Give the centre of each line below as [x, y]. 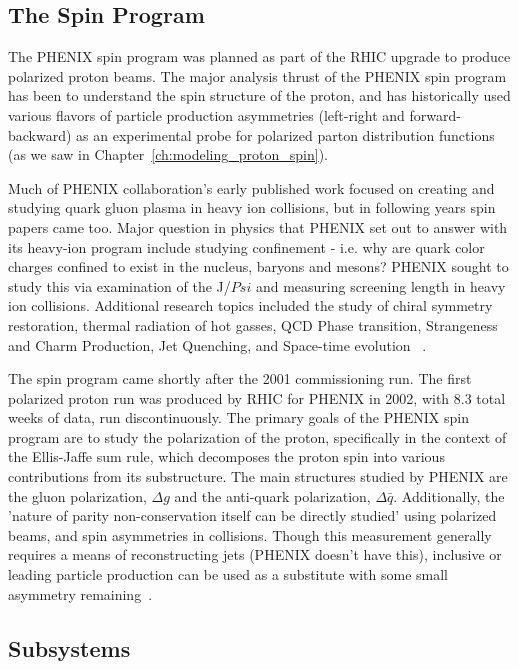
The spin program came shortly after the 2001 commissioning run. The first [240, 378]
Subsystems [69, 647]
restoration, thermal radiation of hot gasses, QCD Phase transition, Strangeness [253, 324]
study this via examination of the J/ [119, 285]
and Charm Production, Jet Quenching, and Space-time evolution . [217, 344]
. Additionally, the [449, 495]
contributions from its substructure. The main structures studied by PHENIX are [258, 476]
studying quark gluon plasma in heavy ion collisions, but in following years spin [252, 207]
